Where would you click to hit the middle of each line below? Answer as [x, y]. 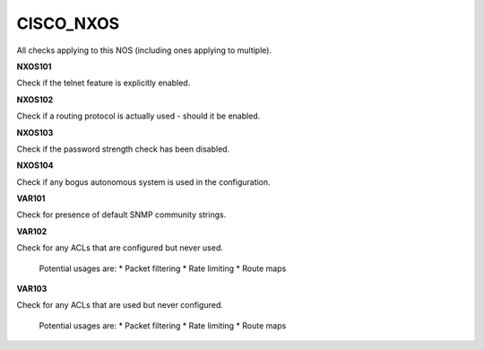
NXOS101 [34, 66]
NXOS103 [35, 132]
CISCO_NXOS [68, 23]
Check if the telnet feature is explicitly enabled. [104, 83]
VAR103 [32, 289]
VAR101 [31, 198]
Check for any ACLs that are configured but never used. [120, 248]
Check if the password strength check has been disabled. [123, 149]
